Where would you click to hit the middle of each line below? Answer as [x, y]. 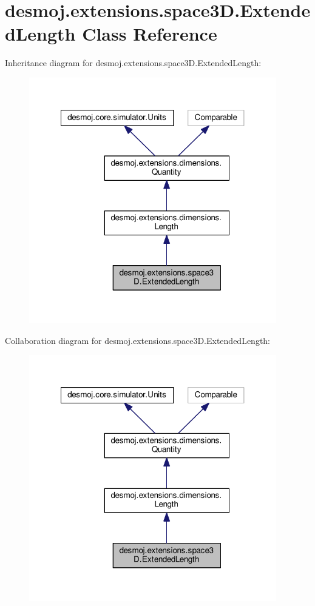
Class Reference [150, 34]
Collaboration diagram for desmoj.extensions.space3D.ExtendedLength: [138, 340]
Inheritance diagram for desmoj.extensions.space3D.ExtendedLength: [133, 63]
